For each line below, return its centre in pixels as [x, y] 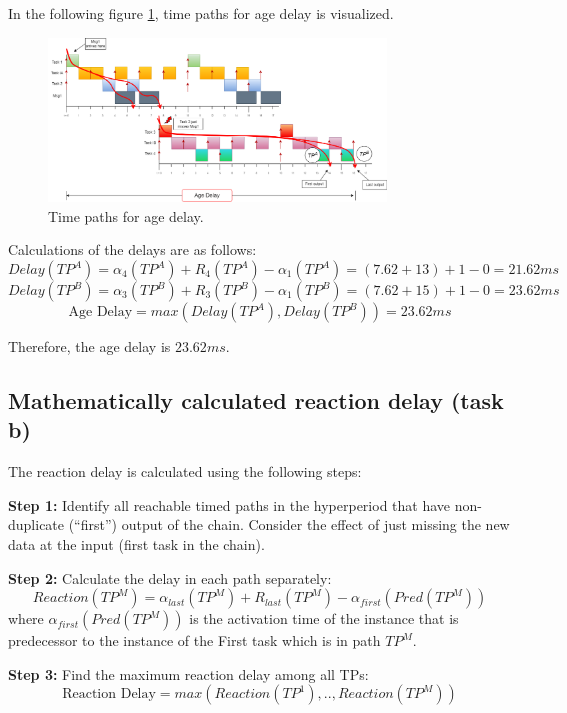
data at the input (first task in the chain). [136, 543]
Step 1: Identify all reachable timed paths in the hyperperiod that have [229, 504]
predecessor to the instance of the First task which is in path [194, 640]
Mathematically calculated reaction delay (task [256, 399]
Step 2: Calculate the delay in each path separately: [170, 577]
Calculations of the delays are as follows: [132, 249]
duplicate [36, 524]
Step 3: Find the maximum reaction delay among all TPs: [188, 673]
